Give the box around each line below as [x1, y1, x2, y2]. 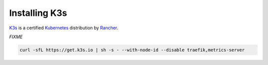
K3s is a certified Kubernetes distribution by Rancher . [9, 25, 119, 31]
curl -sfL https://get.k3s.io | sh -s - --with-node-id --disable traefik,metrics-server [19, 47, 245, 53]
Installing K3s [9, 7, 67, 18]
